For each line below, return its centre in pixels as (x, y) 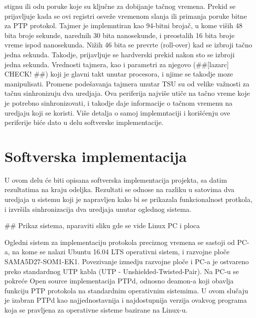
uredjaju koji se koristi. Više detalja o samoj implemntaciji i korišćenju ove (117, 112)
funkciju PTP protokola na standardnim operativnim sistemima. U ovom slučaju (126, 290)
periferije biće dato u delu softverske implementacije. (84, 122)
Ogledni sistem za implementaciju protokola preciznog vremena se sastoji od (120, 242)
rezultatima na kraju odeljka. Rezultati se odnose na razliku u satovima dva (120, 189)
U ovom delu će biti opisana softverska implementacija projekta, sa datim (116, 179)
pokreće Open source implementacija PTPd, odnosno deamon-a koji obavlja (119, 281)
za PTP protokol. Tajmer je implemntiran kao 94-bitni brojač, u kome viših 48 (124, 25)
